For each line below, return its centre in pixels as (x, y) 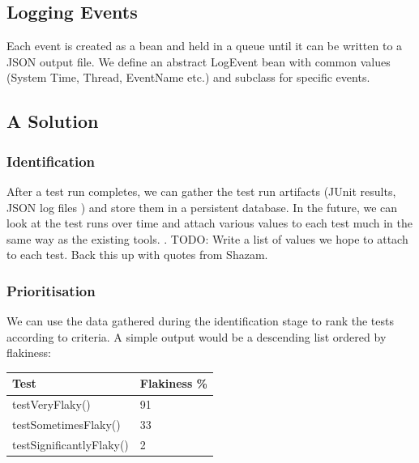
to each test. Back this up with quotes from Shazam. (137, 255)
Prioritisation (51, 290)
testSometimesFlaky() (66, 425)
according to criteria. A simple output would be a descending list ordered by (197, 336)
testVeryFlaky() (51, 404)
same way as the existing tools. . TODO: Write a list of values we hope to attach (207, 238)
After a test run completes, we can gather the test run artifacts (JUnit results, (201, 191)
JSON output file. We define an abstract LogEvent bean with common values (199, 61)
